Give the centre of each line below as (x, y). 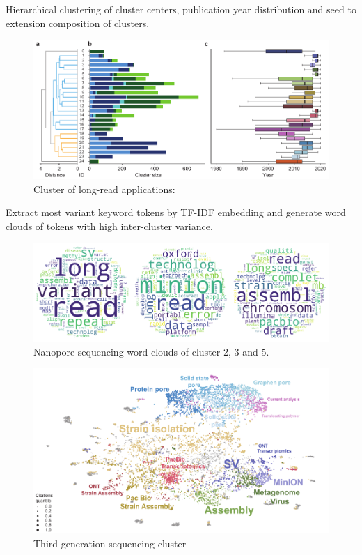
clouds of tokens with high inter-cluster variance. (109, 226)
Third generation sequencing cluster (110, 543)
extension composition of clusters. (78, 23)
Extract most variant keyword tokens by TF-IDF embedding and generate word (176, 212)
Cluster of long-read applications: (104, 189)
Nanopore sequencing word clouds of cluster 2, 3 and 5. (151, 351)
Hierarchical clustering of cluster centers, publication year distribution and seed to (181, 9)
